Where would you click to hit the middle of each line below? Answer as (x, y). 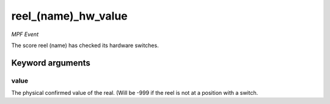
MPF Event (25, 34)
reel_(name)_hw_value (69, 16)
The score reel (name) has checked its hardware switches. (85, 45)
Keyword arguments (51, 63)
